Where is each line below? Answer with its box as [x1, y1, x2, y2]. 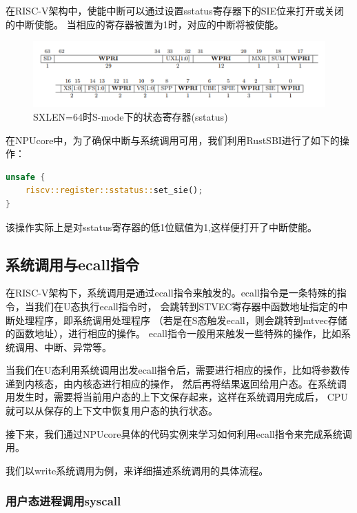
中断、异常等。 [43, 339, 112, 354]
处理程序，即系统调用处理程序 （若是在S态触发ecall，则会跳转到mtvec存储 [14, 312, 347, 327]
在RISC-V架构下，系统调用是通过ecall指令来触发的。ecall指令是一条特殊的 [6, 285, 337, 300]
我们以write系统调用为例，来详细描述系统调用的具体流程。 [6, 463, 269, 477]
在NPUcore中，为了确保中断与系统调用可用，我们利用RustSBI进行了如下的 [6, 132, 340, 147]
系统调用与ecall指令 [6, 253, 139, 274]
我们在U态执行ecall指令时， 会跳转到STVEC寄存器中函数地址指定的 [34, 299, 338, 313]
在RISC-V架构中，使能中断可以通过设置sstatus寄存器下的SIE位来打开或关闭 [6, 3, 345, 17]
